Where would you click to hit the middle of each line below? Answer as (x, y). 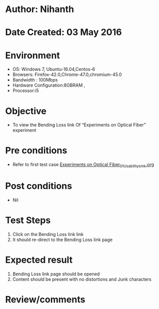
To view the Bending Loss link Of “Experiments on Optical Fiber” (79, 125)
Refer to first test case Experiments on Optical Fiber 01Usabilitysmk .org (83, 165)
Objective (26, 111)
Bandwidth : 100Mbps (35, 80)
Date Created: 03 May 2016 (64, 32)
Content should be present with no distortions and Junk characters (82, 279)
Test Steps (28, 220)
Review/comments (45, 299)
